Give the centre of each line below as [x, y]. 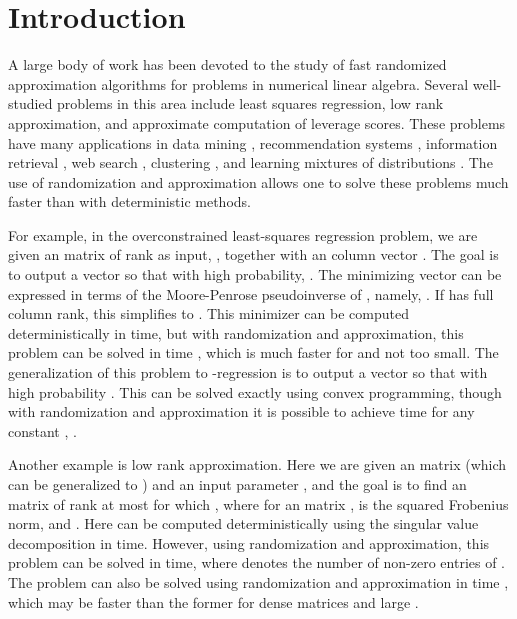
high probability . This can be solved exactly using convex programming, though [255, 391]
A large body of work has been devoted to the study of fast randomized [227, 64]
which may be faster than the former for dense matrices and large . [213, 601]
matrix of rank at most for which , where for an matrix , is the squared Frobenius [258, 503]
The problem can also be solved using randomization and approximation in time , [258, 581]
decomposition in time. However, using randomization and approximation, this [249, 542]
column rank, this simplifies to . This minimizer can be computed [208, 313]
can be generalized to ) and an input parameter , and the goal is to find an [237, 484]
